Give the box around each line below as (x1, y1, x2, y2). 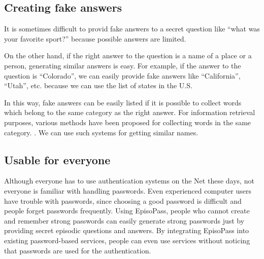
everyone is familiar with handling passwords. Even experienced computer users (4, 185, 252, 196)
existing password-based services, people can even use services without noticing (4, 235, 250, 245)
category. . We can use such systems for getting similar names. (4, 127, 199, 137)
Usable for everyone (4, 152, 111, 167)
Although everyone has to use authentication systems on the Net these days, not (4, 175, 254, 186)
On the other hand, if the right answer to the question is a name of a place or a (4, 50, 252, 61)
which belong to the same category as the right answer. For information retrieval (4, 107, 255, 118)
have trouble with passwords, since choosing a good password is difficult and (4, 195, 242, 206)
